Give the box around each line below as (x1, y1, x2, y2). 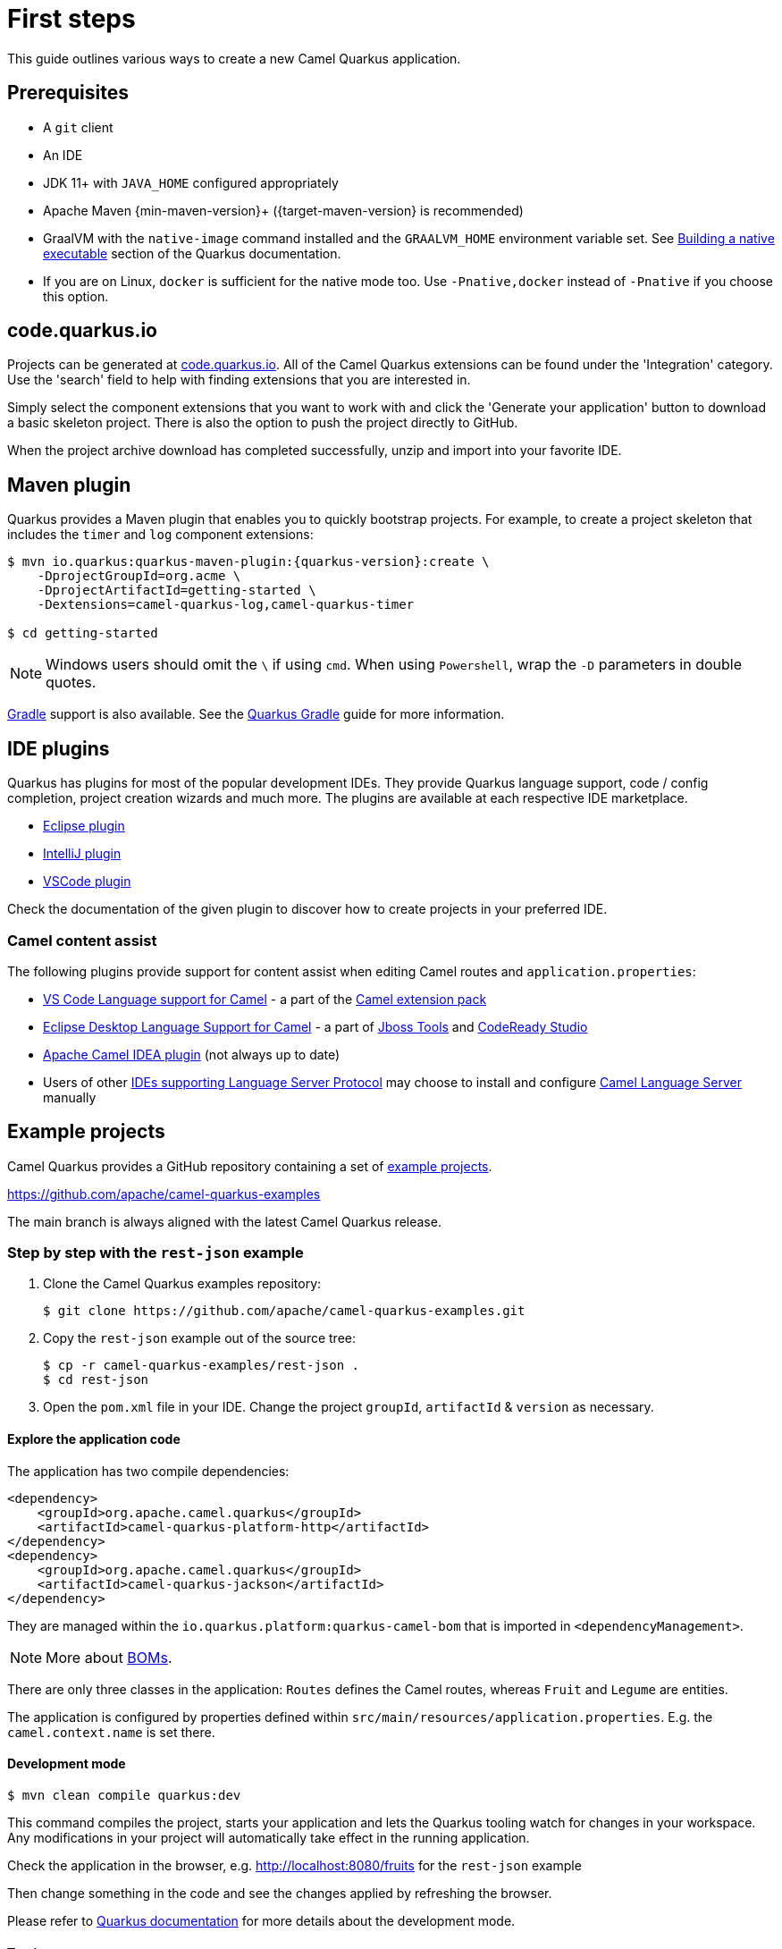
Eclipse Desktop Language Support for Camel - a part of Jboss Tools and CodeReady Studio (43, 1018, 588, 1034)
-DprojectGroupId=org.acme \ (37, 569, 241, 584)
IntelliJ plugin (43, 846, 122, 862)
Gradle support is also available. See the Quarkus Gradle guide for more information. (7, 706, 505, 722)
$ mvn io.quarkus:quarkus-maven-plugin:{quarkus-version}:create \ (7, 554, 490, 570)
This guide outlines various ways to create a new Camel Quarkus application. (7, 50, 461, 66)
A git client (43, 119, 114, 135)
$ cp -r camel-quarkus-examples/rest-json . (43, 1358, 360, 1373)
